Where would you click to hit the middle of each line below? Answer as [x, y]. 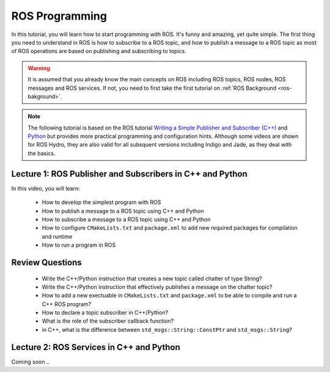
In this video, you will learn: [46, 188]
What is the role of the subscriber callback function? [108, 321]
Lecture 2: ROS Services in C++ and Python [96, 347]
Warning [39, 68]
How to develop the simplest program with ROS [101, 202]
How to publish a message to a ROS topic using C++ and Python [123, 211]
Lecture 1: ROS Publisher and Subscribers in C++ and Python [129, 174]
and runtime [57, 236]
